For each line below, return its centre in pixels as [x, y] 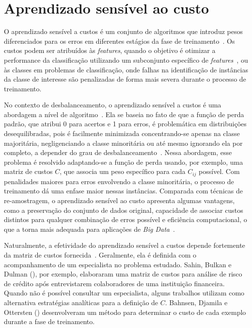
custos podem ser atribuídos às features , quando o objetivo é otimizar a [110, 50]
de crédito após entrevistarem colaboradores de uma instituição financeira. [114, 283]
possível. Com [219, 171]
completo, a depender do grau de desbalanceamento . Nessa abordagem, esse [118, 152]
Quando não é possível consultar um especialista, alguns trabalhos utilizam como [124, 293]
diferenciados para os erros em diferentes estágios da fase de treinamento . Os [119, 41]
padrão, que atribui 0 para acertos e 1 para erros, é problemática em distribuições [125, 124]
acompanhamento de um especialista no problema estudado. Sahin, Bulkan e [118, 264]
